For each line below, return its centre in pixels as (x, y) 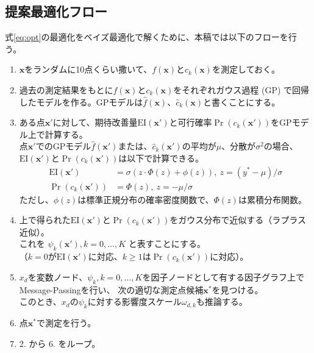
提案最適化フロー (56, 11)
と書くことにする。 (242, 102)
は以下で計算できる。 (161, 158)
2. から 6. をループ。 (60, 343)
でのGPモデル (63, 146)
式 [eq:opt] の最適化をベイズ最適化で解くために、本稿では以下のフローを (147, 37)
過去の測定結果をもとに (66, 89)
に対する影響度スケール (134, 301)
